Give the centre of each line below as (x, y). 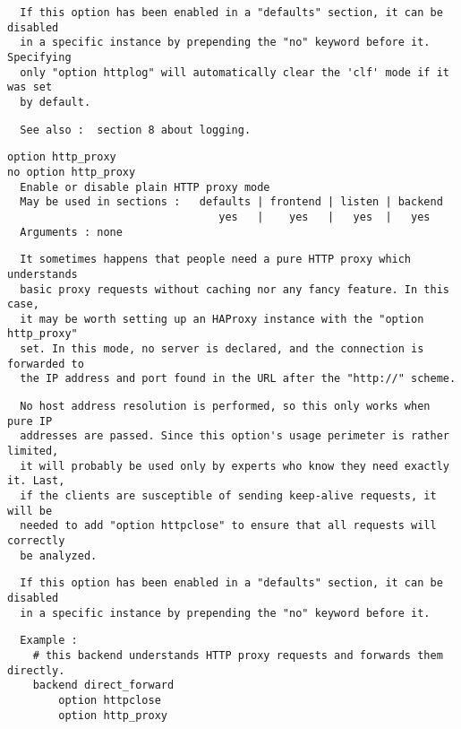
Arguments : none (71, 232)
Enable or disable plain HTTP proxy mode (145, 187)
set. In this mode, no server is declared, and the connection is (222, 349)
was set (30, 87)
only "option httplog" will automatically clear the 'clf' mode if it (235, 72)
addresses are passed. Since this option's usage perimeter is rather (235, 436)
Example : (49, 641)
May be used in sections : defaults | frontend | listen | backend (231, 202)
